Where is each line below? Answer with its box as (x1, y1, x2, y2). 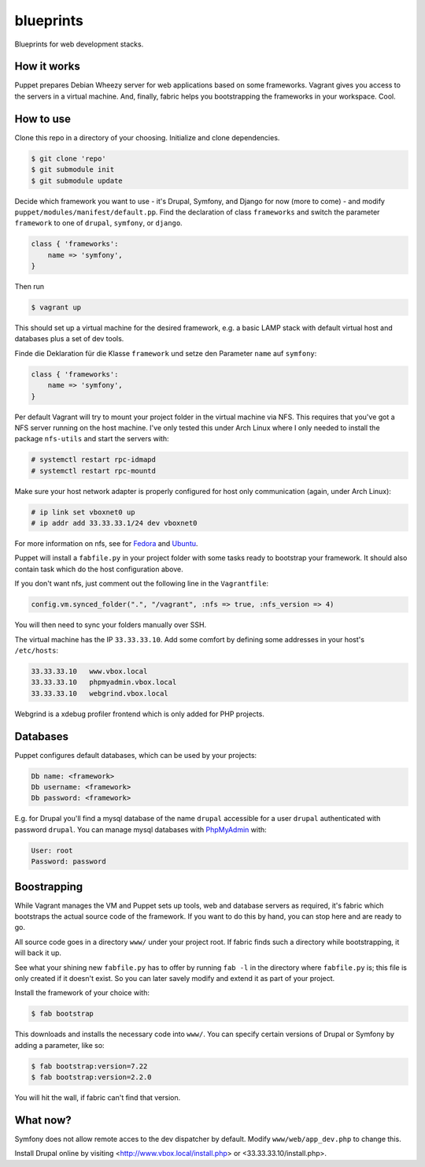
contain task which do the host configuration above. (14, 564, 184, 574)
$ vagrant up (31, 303, 82, 312)
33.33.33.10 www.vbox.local (31, 667, 148, 675)
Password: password (31, 857, 106, 866)
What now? (14, 1113, 72, 1127)
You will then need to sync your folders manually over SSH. (14, 620, 207, 630)
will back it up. (14, 948, 62, 957)
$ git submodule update (31, 176, 124, 185)
